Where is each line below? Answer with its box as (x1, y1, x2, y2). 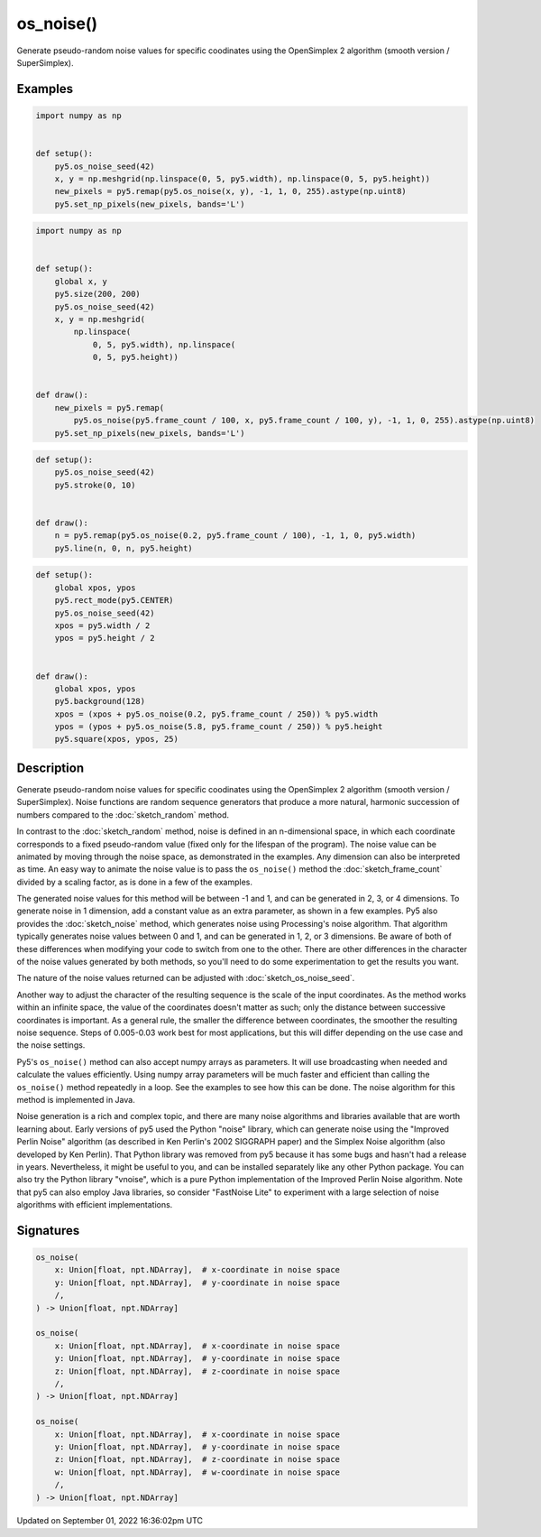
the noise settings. (16, 1040, 86, 1051)
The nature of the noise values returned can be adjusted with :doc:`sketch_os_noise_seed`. (16, 973, 355, 984)
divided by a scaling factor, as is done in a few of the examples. (16, 876, 252, 887)
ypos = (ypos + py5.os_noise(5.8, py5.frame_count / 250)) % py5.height (54, 722, 383, 732)
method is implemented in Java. (16, 1094, 135, 1105)
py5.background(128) (54, 696, 146, 707)
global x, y (54, 276, 108, 286)
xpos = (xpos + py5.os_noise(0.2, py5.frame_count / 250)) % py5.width (54, 708, 379, 719)
